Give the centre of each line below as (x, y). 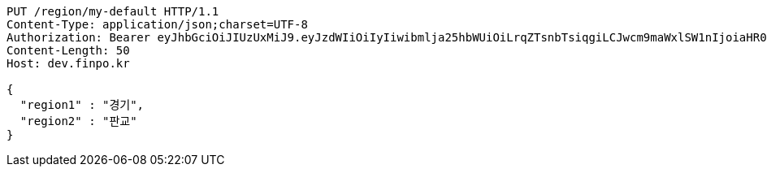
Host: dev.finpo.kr (68, 63)
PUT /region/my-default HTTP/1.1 (113, 11)
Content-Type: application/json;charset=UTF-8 (157, 24)
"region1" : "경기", (82, 105)
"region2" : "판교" (78, 121)
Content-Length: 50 (68, 50)
